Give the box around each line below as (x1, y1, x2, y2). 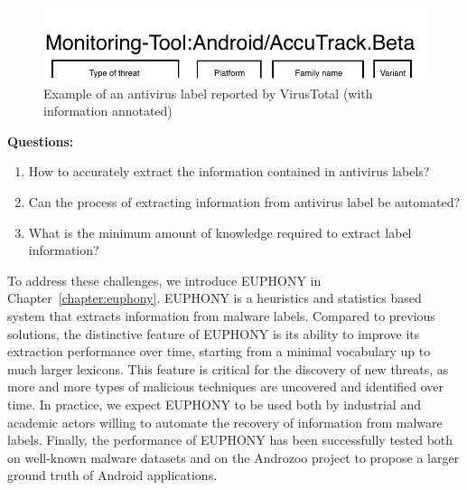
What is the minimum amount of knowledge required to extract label (28, 222, 412, 241)
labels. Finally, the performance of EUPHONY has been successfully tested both (7, 430, 453, 449)
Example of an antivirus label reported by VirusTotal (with (43, 83, 373, 102)
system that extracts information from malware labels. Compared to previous (7, 306, 435, 325)
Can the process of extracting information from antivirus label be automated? (28, 192, 461, 211)
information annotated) (43, 101, 173, 120)
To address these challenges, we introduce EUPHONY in (7, 270, 322, 289)
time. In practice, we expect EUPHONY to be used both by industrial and (7, 394, 421, 413)
